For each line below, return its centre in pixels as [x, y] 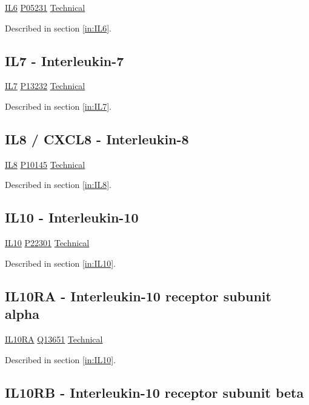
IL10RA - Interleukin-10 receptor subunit [138, 296]
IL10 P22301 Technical [47, 243]
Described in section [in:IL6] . [58, 28]
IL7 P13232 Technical [45, 86]
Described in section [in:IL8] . [58, 185]
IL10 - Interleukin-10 [72, 217]
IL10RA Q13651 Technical [54, 339]
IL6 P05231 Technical [45, 7]
